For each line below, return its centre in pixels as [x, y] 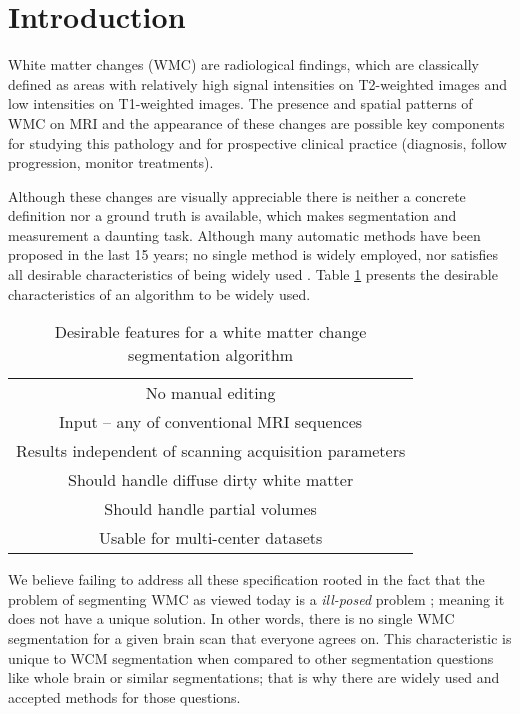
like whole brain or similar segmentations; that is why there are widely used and [254, 677]
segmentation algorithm [211, 355]
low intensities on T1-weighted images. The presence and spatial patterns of [240, 103]
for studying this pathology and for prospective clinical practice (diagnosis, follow [257, 142]
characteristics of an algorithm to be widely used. [159, 293]
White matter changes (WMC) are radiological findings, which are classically [244, 64]
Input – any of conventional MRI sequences [211, 422]
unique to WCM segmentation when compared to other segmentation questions [251, 657]
